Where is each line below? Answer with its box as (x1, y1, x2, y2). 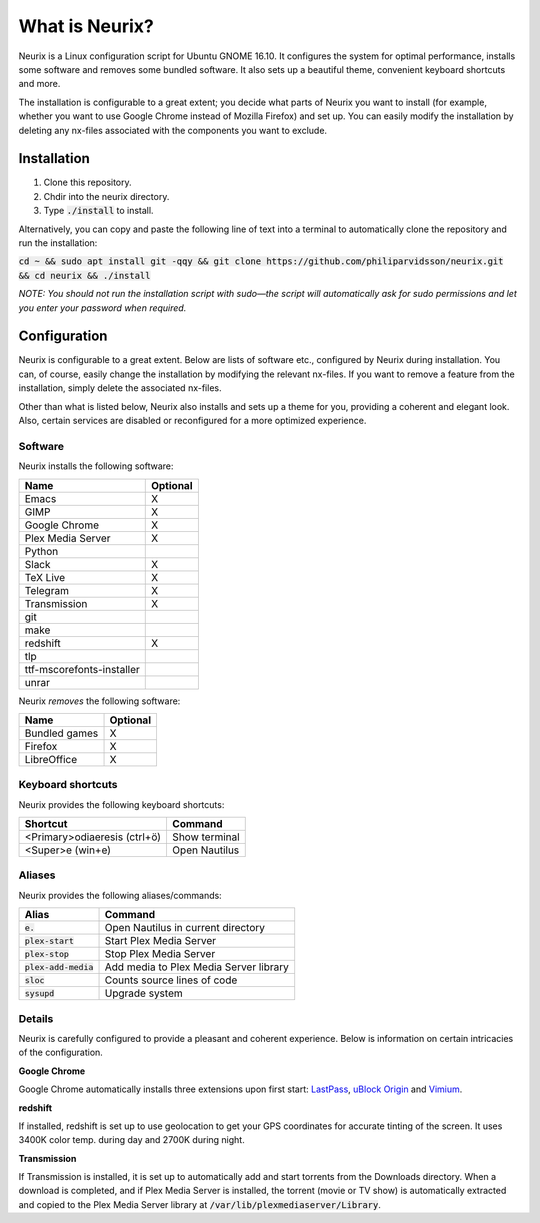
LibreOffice (24, 752, 78, 766)
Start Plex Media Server (104, 934, 217, 948)
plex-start (24, 935, 75, 946)
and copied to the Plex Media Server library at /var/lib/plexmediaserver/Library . (18, 1198, 382, 1210)
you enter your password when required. (18, 301, 187, 314)
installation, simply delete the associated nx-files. (18, 382, 222, 394)
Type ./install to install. (43, 205, 154, 217)
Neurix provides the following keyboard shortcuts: (18, 798, 225, 810)
